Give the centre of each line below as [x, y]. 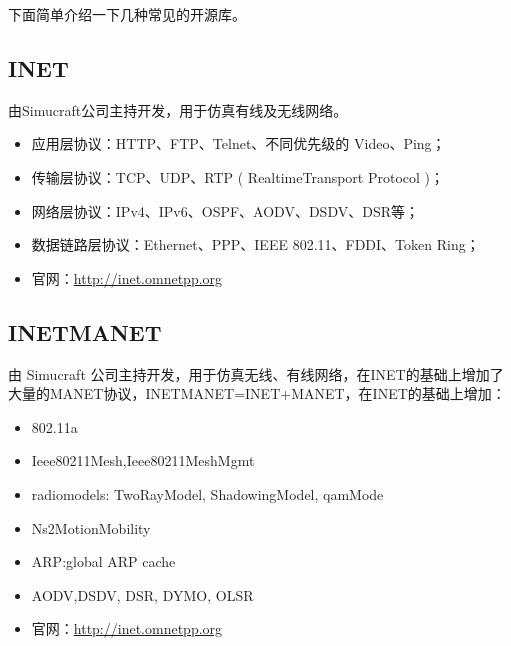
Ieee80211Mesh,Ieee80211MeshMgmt [143, 460]
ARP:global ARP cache [103, 561]
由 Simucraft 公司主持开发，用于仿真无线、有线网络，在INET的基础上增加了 [256, 373]
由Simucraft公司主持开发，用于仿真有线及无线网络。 [178, 109]
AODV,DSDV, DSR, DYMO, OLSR [142, 594]
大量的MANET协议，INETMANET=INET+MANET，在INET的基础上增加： [257, 393]
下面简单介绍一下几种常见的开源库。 [127, 14]
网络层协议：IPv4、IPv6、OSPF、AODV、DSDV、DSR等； [225, 210]
